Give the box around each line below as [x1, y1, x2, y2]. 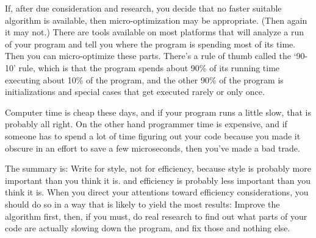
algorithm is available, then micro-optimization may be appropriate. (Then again [5, 13, 307, 26]
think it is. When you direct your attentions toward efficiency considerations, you [5, 186, 309, 198]
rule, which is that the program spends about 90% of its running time [18, 61, 280, 74]
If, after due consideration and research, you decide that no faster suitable [5, 2, 282, 14]
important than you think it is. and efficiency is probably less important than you [5, 173, 311, 186]
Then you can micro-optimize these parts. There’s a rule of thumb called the [5, 49, 291, 62]
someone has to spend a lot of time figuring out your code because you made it [5, 129, 301, 142]
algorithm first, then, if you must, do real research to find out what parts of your [5, 209, 307, 222]
